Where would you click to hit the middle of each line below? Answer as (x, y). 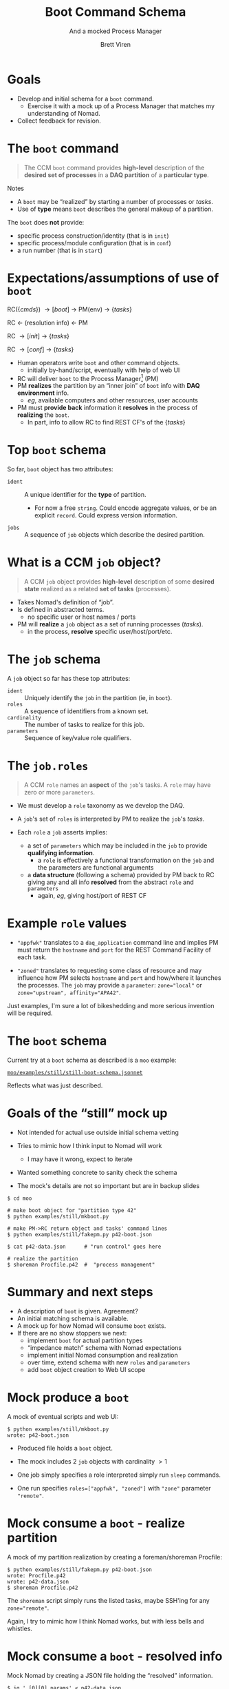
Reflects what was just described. (55, 1085)
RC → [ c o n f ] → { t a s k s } (41, 349)
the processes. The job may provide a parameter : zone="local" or (110, 985)
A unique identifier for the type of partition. (85, 495)
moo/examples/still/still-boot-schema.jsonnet (75, 1072)
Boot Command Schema (116, 12)
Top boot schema (57, 450)
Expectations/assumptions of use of (113, 278)
